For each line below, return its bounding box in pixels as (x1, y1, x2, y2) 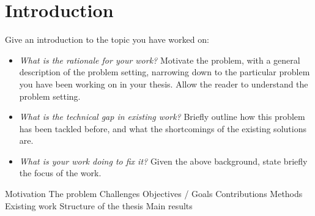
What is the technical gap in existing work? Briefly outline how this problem (19, 110, 305, 123)
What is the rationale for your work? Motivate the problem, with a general (19, 53, 300, 66)
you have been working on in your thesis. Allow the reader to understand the (19, 77, 308, 90)
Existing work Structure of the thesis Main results (5, 199, 193, 212)
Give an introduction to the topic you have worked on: (5, 33, 209, 46)
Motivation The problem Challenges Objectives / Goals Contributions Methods (5, 187, 303, 200)
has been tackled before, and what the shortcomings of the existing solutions (19, 122, 306, 135)
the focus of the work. (19, 166, 102, 179)
